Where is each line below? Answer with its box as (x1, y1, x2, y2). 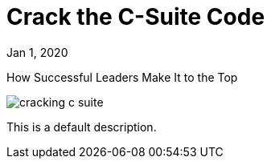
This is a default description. (6, 119, 157, 134)
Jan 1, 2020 (6, 45, 68, 59)
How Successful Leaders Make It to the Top (6, 70, 238, 84)
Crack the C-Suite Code (6, 3, 265, 30)
